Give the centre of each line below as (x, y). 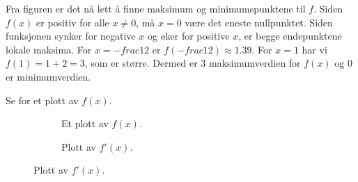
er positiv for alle (73, 22)
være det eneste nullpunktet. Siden (259, 22)
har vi (314, 49)
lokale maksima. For (49, 49)
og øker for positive (188, 36)
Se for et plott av (42, 100)
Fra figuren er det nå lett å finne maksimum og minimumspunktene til (156, 8)
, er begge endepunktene (290, 36)
